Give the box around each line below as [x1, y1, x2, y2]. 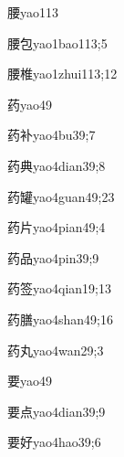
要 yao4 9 [7, 371, 52, 390]
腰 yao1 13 [7, 3, 58, 21]
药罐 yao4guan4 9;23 [7, 186, 115, 206]
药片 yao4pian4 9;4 [7, 218, 106, 237]
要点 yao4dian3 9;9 [7, 401, 106, 420]
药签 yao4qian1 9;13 [7, 279, 111, 298]
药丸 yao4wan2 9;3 [7, 340, 104, 359]
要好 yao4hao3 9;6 [7, 432, 101, 452]
